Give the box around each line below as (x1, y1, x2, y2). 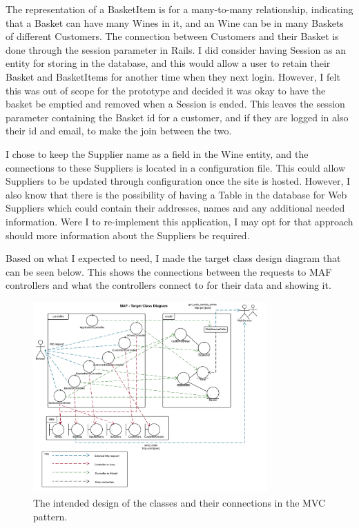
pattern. (33, 509, 68, 523)
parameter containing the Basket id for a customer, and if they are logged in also (6, 110, 349, 124)
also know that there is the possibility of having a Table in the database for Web (6, 187, 347, 201)
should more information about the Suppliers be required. (6, 227, 250, 242)
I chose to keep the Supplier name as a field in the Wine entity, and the (6, 146, 309, 161)
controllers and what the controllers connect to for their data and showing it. (6, 278, 331, 292)
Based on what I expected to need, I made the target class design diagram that (6, 251, 341, 265)
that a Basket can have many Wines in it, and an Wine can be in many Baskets (6, 15, 344, 30)
